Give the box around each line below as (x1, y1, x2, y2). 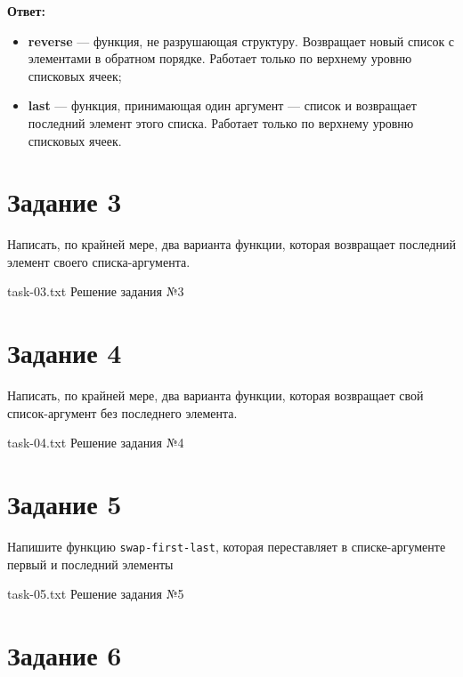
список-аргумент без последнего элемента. (7, 403, 238, 422)
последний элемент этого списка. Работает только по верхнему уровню (28, 113, 414, 132)
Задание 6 (7, 637, 122, 673)
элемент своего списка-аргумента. (7, 252, 191, 270)
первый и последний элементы (7, 554, 174, 573)
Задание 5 (7, 486, 122, 522)
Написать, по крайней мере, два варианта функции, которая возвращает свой (7, 386, 424, 405)
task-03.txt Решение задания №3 (7, 282, 184, 301)
